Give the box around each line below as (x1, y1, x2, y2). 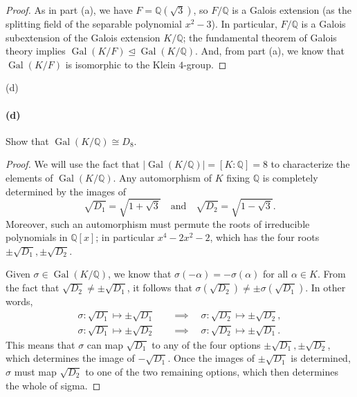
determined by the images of (6, 184, 126, 198)
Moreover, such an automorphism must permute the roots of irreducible (6, 216, 310, 231)
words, (6, 294, 33, 309)
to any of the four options (152, 337, 261, 351)
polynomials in (6, 230, 68, 244)
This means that (6, 337, 75, 351)
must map (14, 365, 57, 378)
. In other (305, 280, 346, 295)
